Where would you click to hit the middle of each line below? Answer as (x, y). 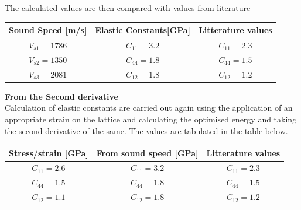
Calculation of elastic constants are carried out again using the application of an (149, 108)
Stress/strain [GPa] (49, 153)
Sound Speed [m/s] (48, 30)
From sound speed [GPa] (147, 153)
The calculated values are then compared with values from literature (128, 8)
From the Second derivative (61, 96)
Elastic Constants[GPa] (143, 30)
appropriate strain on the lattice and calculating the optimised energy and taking (151, 119)
